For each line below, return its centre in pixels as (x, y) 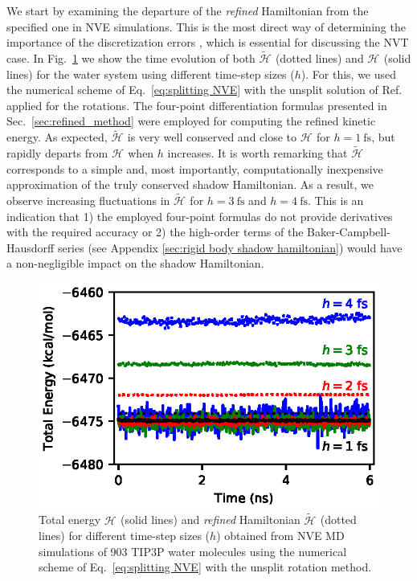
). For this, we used (349, 74)
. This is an (335, 200)
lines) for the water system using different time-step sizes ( (151, 74)
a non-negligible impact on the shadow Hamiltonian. (135, 263)
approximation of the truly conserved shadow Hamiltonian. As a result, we (190, 184)
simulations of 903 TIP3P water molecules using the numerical (193, 551)
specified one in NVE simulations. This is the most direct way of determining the (206, 26)
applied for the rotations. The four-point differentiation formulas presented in (197, 105)
